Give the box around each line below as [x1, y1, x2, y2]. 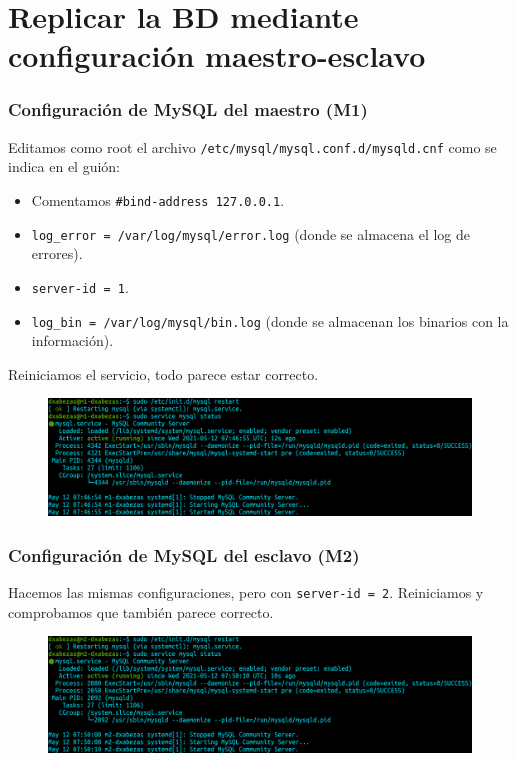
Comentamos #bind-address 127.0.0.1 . [31, 190, 285, 211]
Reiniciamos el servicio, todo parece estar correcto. [8, 363, 319, 384]
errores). [31, 243, 83, 264]
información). [31, 330, 114, 351]
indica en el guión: [8, 156, 121, 177]
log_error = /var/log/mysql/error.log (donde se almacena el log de [31, 223, 471, 244]
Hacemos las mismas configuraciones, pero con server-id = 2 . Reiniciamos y [8, 581, 484, 602]
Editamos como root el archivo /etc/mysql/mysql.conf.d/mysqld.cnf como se [8, 136, 497, 157]
